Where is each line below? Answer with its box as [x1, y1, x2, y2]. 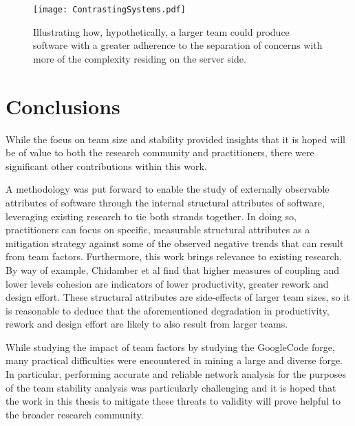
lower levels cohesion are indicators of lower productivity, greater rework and [6, 276, 329, 290]
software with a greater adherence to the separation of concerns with [33, 38, 323, 52]
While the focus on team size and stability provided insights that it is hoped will [6, 131, 346, 146]
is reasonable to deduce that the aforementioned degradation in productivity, [6, 303, 330, 317]
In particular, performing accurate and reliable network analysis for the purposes [6, 367, 346, 381]
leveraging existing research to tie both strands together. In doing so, [6, 209, 297, 223]
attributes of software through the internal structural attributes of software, [6, 195, 325, 209]
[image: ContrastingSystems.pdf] [33, 5, 186, 14]
